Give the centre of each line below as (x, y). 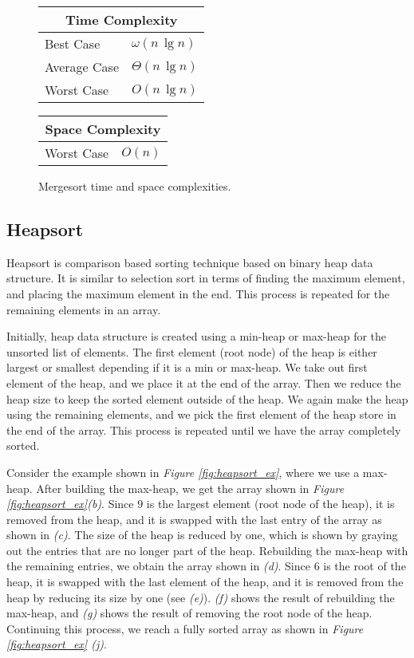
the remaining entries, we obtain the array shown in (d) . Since (158, 566)
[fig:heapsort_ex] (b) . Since (70, 504)
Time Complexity (121, 20)
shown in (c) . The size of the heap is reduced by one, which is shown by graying (202, 535)
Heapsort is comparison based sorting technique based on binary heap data (190, 262)
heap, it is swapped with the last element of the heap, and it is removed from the (205, 582)
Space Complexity (103, 129)
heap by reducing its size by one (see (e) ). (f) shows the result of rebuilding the (201, 597)
